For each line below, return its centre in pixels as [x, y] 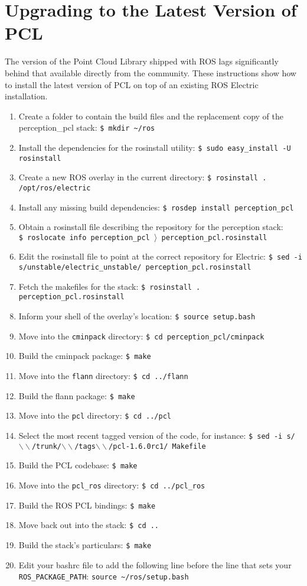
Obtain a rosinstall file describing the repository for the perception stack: [151, 227]
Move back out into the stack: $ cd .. [89, 525]
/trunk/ [47, 446]
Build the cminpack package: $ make [85, 356]
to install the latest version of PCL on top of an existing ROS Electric [132, 84]
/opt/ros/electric [55, 188]
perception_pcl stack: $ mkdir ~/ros [87, 127]
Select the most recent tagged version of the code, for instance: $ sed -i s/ [157, 436]
